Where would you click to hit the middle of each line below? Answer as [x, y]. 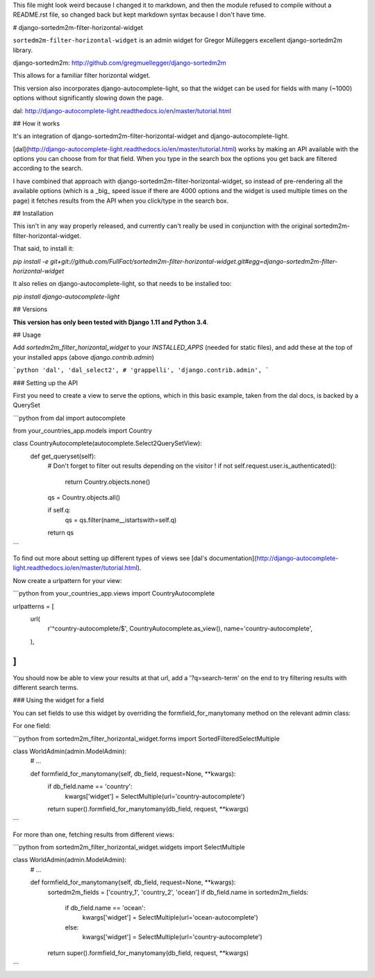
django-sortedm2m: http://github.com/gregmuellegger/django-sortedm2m [119, 62]
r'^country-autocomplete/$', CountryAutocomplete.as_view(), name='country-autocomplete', [180, 629]
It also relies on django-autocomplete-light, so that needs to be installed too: [122, 284]
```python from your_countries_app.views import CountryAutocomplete [114, 593]
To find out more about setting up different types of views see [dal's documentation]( [135, 558]
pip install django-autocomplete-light [66, 296]
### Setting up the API [45, 382]
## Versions [30, 310]
